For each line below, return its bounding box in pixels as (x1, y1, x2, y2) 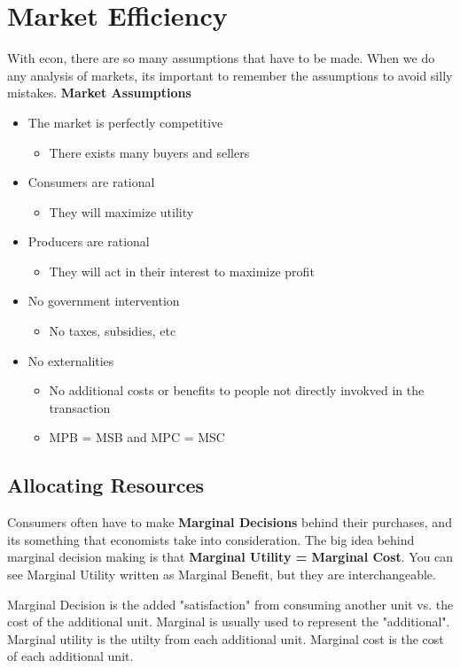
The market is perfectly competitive (27, 113, 223, 131)
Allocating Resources (7, 471, 204, 499)
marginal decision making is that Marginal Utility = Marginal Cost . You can (7, 548, 454, 566)
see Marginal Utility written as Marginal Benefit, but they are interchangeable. (7, 565, 436, 584)
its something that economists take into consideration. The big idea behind (7, 530, 415, 548)
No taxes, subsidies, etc (49, 322, 176, 340)
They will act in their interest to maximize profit (49, 261, 315, 280)
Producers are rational (27, 232, 150, 251)
